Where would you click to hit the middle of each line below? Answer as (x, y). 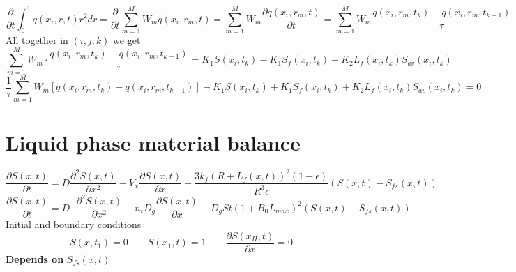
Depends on (35, 258)
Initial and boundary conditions (74, 224)
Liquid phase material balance (153, 142)
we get (127, 39)
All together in (37, 39)
